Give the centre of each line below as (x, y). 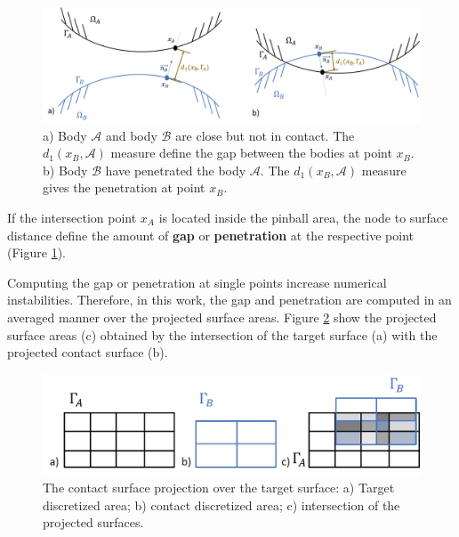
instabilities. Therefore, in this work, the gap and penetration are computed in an (229, 300)
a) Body (65, 135)
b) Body (65, 170)
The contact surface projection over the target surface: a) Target (219, 488)
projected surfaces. (93, 522)
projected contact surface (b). (88, 352)
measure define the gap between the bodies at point (251, 153)
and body (131, 135)
